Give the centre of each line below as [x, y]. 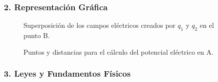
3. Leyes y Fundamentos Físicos [67, 73]
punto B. [37, 35]
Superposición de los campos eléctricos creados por [99, 25]
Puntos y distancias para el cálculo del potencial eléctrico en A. [119, 51]
